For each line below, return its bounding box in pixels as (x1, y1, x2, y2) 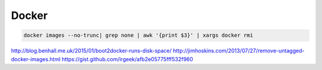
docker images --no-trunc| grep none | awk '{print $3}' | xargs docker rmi (23, 32, 253, 39)
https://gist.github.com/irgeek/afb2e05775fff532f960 (61, 55, 193, 62)
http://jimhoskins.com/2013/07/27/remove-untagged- (173, 47, 305, 55)
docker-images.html (11, 55, 61, 62)
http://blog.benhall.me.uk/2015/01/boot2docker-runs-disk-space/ (11, 47, 172, 55)
